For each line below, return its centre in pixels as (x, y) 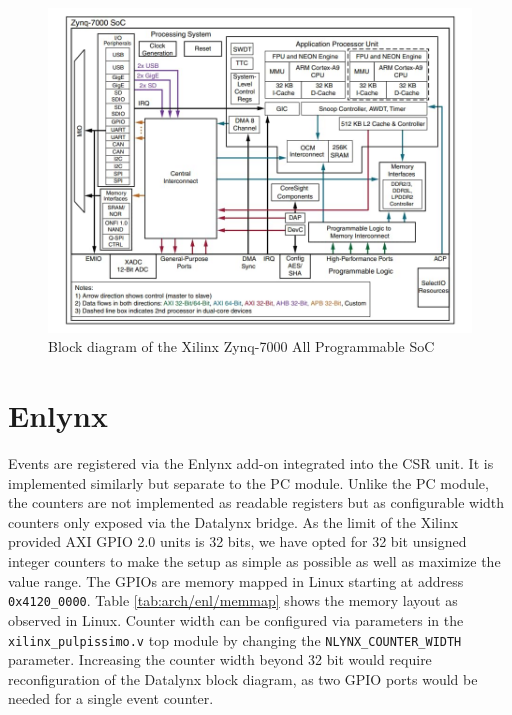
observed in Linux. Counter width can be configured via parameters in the (236, 619)
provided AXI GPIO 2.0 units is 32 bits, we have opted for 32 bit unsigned (237, 541)
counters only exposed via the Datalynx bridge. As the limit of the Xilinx (233, 521)
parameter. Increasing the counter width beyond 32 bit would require (220, 659)
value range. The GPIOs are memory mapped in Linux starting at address (236, 580)
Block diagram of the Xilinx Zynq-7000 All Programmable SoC (241, 346)
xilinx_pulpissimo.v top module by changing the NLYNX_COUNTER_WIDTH (235, 639)
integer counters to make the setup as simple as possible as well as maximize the (254, 561)
